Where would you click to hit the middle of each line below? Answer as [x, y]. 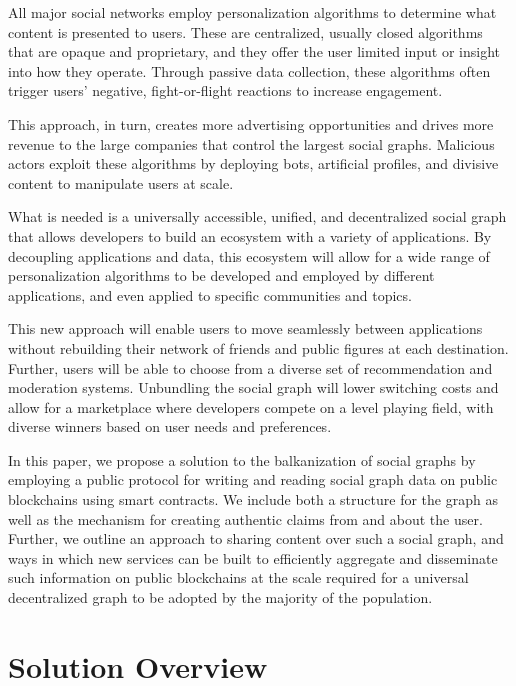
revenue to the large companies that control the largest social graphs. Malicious [251, 143]
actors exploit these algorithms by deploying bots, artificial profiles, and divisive [253, 163]
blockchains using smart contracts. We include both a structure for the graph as [253, 499]
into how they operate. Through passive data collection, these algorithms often [249, 70]
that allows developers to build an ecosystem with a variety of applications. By [250, 235]
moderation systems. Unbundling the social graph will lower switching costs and [253, 387]
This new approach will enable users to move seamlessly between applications [245, 328]
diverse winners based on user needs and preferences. [170, 426]
